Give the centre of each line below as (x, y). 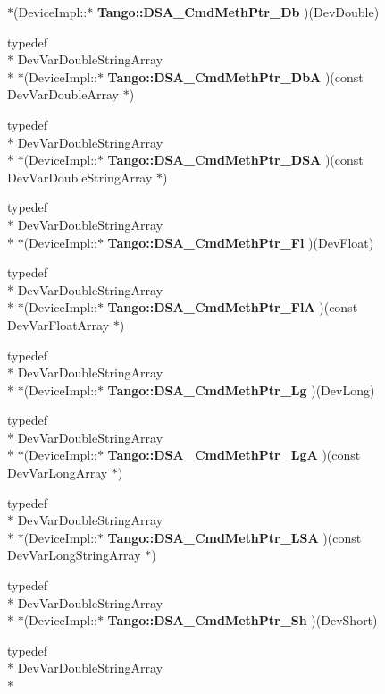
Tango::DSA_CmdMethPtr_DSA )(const (235, 160)
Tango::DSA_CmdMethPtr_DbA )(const (235, 76)
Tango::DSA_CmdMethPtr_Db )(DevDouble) (238, 12)
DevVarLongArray (58, 473)
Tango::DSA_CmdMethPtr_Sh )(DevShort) (243, 620)
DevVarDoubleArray (63, 94)
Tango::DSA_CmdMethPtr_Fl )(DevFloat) (241, 242)
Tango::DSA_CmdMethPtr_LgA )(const (234, 455)
